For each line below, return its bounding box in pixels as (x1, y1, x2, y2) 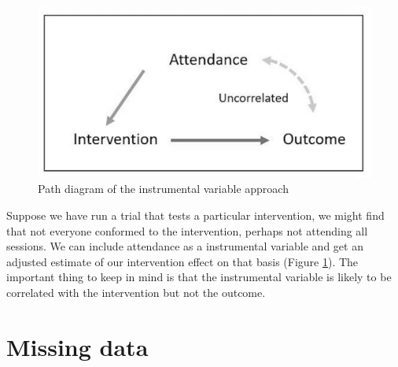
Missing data (6, 330, 149, 362)
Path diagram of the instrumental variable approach (38, 180, 289, 197)
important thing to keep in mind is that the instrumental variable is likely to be (6, 269, 392, 285)
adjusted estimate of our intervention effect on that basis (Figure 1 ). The (6, 253, 359, 269)
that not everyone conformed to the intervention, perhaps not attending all (6, 222, 368, 239)
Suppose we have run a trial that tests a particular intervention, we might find (6, 206, 385, 223)
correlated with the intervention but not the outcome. (6, 284, 266, 300)
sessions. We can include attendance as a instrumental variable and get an (6, 238, 363, 254)
